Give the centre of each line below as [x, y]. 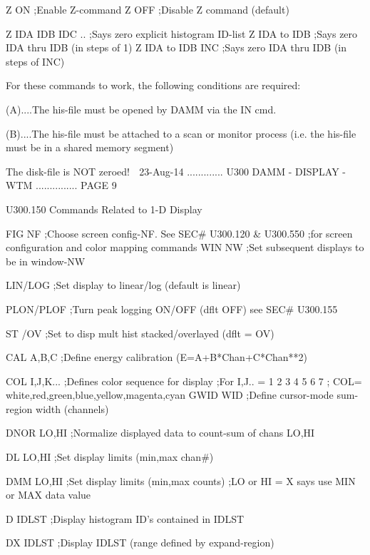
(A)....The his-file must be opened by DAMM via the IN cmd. [141, 109]
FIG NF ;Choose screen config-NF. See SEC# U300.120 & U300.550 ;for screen [179, 233]
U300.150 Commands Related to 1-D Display [104, 209]
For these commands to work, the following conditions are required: [153, 85]
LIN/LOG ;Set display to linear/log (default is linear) [123, 285]
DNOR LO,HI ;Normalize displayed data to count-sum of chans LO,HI [160, 433]
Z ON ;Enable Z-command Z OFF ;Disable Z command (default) [148, 9]
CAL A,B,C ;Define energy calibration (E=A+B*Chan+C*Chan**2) [157, 357]
